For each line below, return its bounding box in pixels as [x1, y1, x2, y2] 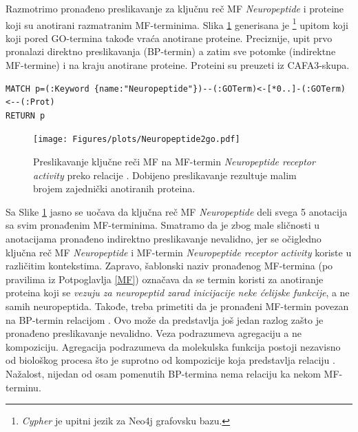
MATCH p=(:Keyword [6, 83, 89, 94]
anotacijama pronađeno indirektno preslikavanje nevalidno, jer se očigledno [6, 232, 322, 246]
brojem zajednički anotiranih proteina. [33, 181, 196, 196]
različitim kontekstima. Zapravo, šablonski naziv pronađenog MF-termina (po [6, 258, 333, 273]
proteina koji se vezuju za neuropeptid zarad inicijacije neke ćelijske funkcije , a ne [6, 285, 350, 300]
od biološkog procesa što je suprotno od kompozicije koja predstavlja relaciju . [6, 353, 335, 367]
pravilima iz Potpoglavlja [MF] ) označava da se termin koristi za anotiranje [6, 271, 324, 286]
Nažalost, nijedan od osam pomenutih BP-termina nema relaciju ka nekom [6, 366, 321, 380]
